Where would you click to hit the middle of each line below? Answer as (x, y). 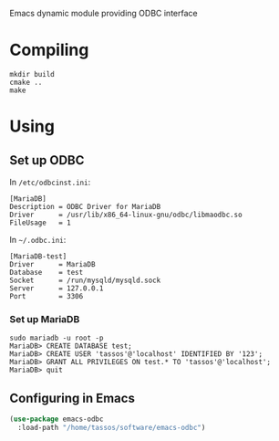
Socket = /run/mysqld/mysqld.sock (85, 280)
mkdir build (32, 74)
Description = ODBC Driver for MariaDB (85, 206)
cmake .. (26, 82)
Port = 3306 (46, 296)
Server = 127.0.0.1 (57, 288)
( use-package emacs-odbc (57, 419)
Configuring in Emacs (72, 398)
